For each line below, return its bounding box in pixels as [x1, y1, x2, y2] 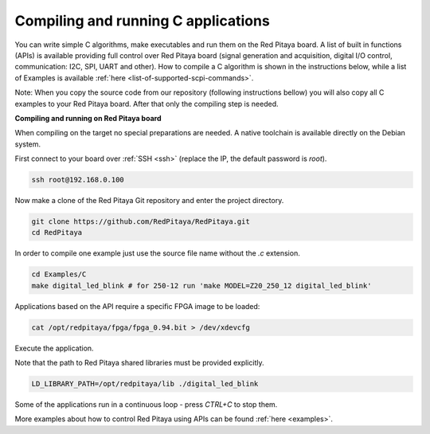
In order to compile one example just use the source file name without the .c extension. [14, 248, 300, 258]
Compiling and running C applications [14, 12, 270, 29]
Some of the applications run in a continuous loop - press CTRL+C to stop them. [14, 400, 278, 409]
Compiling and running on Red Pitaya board [14, 113, 162, 123]
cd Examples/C [31, 270, 87, 279]
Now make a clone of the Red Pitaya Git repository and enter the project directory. [14, 196, 284, 205]
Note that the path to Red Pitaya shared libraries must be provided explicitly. [14, 358, 264, 368]
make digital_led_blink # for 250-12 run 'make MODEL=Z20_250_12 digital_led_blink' [31, 281, 372, 290]
